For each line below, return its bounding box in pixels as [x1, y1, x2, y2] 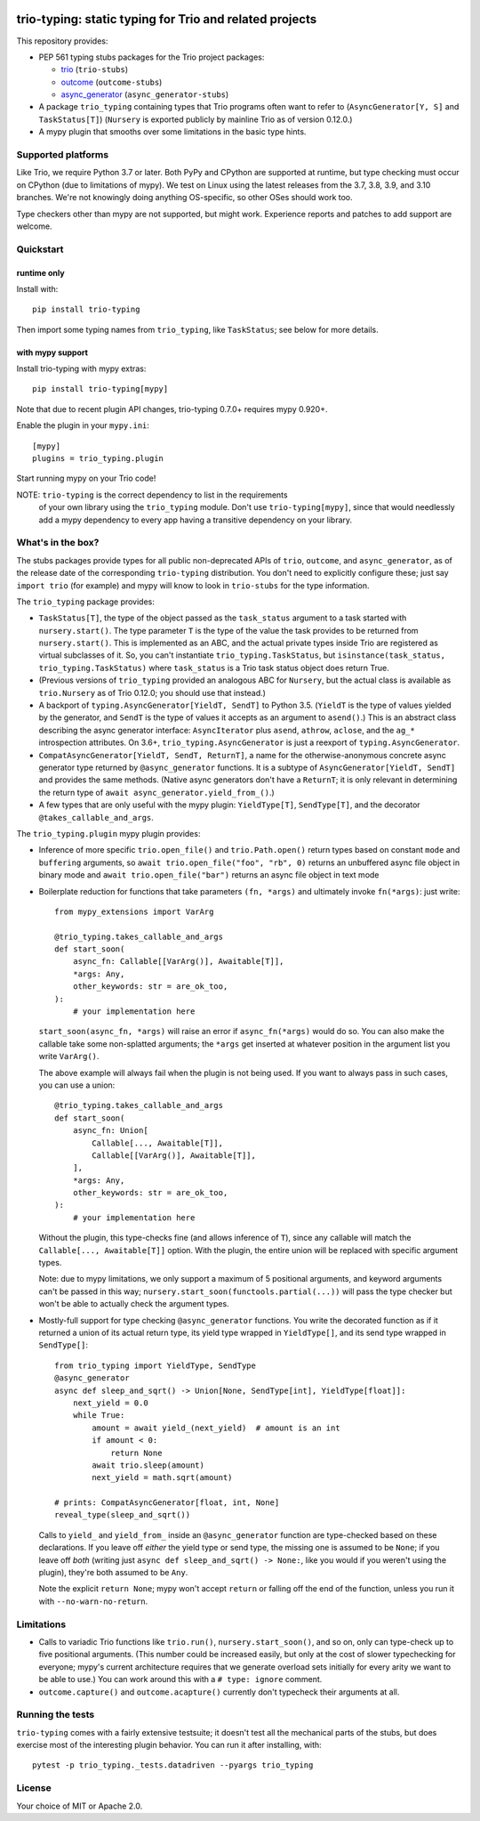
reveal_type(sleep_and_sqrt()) [54, 1509, 191, 1520]
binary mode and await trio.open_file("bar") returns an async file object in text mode [38, 870, 380, 880]
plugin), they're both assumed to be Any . [38, 1567, 188, 1578]
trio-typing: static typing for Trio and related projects [16, 12, 317, 27]
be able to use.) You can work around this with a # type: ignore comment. [38, 1674, 323, 1685]
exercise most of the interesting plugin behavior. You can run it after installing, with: [16, 1740, 322, 1751]
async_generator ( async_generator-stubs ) [60, 89, 229, 100]
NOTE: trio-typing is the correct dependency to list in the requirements [16, 490, 288, 500]
